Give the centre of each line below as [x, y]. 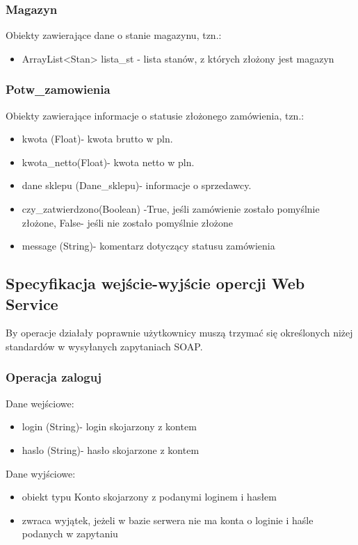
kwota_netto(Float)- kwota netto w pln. [108, 162]
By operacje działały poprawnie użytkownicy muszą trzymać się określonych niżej [179, 333]
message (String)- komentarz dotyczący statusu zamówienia [148, 246]
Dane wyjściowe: [41, 473]
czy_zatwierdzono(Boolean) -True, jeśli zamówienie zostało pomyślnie [171, 209]
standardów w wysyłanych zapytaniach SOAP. [104, 346]
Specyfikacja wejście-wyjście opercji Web [155, 283]
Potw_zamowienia [58, 89]
